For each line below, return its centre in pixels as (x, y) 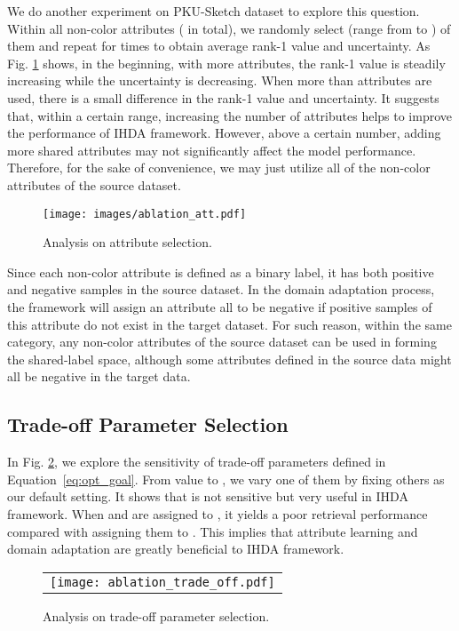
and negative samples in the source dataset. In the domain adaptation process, (221, 289)
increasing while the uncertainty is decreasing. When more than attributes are (220, 80)
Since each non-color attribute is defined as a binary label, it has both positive (221, 272)
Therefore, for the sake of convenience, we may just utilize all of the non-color (219, 168)
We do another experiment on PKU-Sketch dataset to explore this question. (214, 11)
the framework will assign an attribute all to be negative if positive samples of (220, 306)
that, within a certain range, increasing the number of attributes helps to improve (229, 115)
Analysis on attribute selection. (127, 242)
